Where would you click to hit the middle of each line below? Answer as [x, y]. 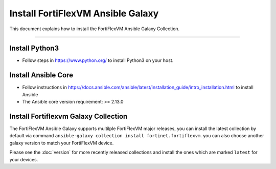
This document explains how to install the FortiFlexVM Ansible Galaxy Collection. [95, 29]
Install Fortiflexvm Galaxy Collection [68, 116]
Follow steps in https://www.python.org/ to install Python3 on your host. [98, 60]
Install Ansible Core [41, 75]
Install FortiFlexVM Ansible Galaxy [84, 13]
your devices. [24, 159]
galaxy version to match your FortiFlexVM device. [62, 143]
